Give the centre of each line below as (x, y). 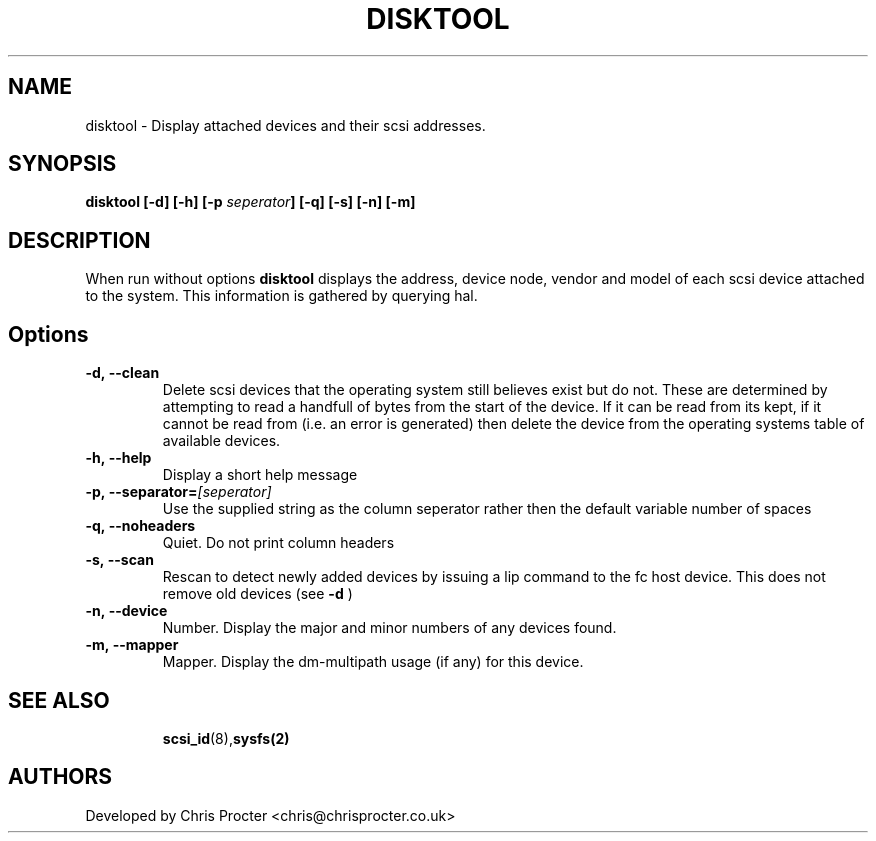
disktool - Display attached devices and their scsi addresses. (285, 125)
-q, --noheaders (140, 526)
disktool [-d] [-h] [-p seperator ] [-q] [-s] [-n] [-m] (250, 202)
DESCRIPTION (79, 240)
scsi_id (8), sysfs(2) (226, 738)
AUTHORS (60, 777)
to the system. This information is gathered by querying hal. (281, 296)
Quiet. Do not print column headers (278, 543)
